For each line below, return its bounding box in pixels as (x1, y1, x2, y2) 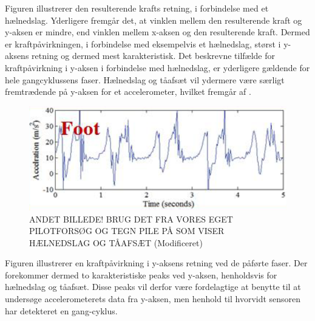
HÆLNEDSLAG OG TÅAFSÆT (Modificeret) (29, 236, 203, 249)
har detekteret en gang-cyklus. (5, 304, 118, 317)
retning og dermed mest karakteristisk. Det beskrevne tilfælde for (32, 49, 275, 62)
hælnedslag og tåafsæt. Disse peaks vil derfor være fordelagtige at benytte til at (5, 280, 301, 293)
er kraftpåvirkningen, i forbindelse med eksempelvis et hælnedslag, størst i (5, 37, 281, 50)
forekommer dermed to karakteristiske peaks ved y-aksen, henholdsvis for (5, 268, 277, 281)
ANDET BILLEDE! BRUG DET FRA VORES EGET (29, 212, 233, 225)
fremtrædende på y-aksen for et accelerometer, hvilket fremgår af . (5, 85, 251, 98)
